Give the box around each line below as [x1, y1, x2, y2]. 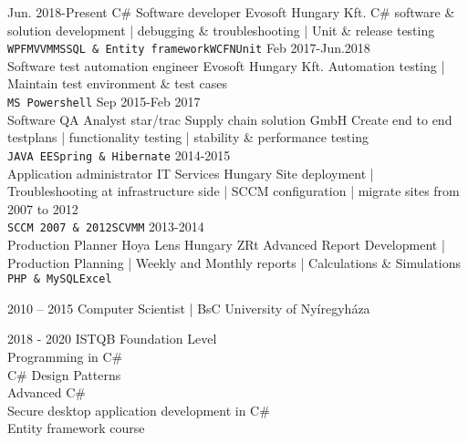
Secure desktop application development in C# [7, 400, 270, 419]
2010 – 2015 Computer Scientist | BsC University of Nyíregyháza [7, 298, 370, 317]
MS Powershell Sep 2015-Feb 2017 [7, 92, 201, 111]
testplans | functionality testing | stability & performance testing [7, 128, 369, 147]
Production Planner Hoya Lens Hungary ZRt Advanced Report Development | [7, 234, 445, 253]
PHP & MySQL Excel [7, 273, 112, 286]
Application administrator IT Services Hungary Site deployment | [7, 163, 374, 182]
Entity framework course [7, 418, 145, 438]
